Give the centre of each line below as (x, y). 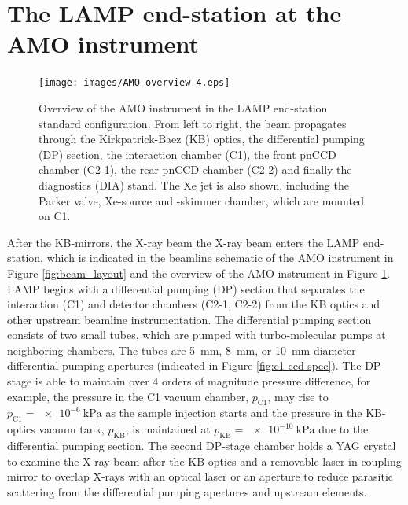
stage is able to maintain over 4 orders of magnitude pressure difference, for (189, 381)
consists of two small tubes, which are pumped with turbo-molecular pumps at (197, 335)
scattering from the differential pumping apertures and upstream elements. (187, 491)
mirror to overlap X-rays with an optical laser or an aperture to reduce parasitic (200, 476)
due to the (344, 429)
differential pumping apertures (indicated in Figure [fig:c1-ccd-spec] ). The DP (194, 365)
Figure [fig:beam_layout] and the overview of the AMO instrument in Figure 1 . (199, 273)
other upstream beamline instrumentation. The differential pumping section (189, 319)
